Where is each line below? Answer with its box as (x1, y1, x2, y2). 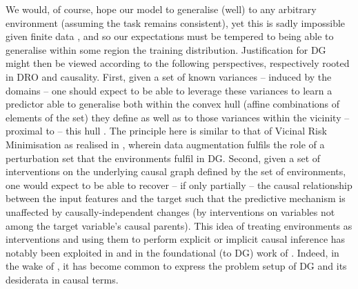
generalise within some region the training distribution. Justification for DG (6, 42, 326, 57)
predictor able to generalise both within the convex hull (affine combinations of (6, 97, 340, 111)
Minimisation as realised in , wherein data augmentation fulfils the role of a (6, 137, 325, 151)
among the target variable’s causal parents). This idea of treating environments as (6, 218, 352, 232)
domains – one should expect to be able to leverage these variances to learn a (6, 83, 332, 97)
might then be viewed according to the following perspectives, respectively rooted (6, 56, 350, 70)
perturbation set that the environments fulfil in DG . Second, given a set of (6, 150, 321, 165)
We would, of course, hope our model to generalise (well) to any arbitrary (6, 2, 317, 16)
